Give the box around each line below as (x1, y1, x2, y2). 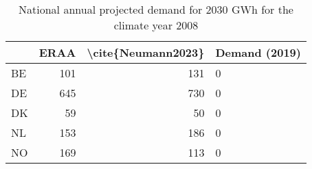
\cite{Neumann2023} (87, 44, 205, 60)
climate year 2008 (113, 17, 199, 33)
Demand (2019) (215, 44, 301, 60)
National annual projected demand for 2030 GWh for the (19, 1, 293, 17)
